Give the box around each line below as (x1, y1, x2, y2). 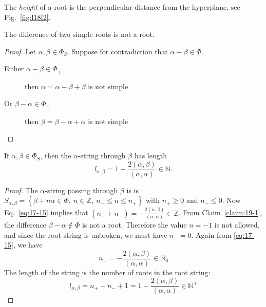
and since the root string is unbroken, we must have (4, 229, 167, 240)
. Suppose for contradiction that (67, 46, 168, 56)
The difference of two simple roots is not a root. (4, 29, 155, 39)
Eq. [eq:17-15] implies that (4, 207, 88, 218)
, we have (13, 239, 43, 250)
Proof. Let (4, 46, 36, 56)
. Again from (191, 229, 232, 240)
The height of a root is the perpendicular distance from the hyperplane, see (4, 2, 240, 12)
